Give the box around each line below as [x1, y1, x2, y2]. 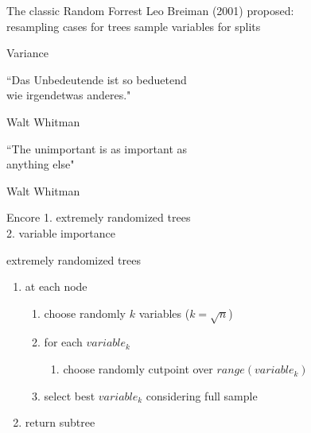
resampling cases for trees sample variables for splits [6, 17, 261, 34]
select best [44, 387, 95, 404]
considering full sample [146, 387, 258, 404]
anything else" [6, 156, 75, 172]
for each [44, 334, 83, 350]
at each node [25, 278, 87, 295]
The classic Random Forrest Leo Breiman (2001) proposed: [6, 2, 294, 18]
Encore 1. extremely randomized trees [6, 209, 191, 226]
